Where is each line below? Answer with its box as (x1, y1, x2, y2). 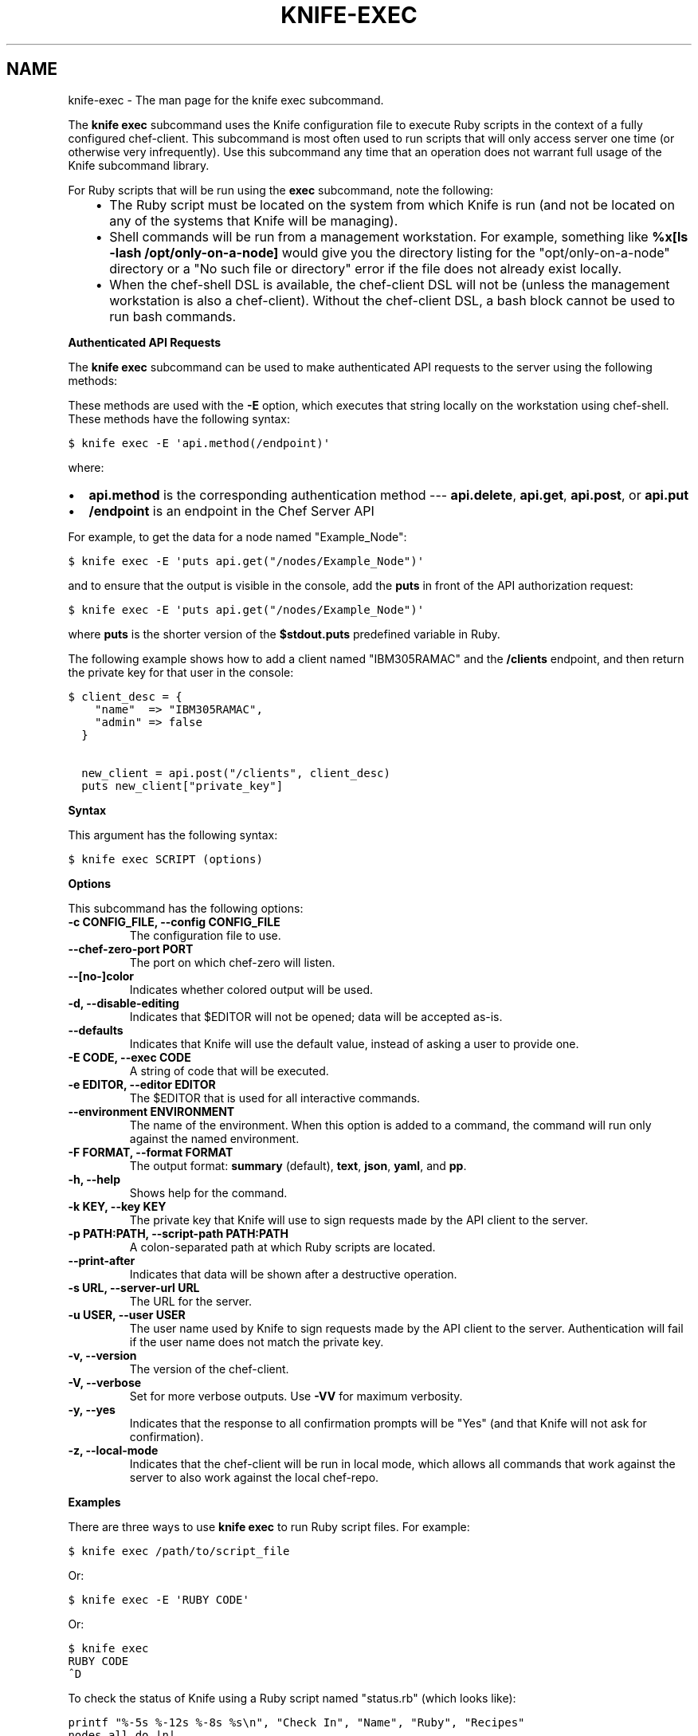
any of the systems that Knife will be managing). (109, 212, 398, 229)
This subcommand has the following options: (68, 901, 304, 915)
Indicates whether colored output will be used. (129, 982, 374, 996)
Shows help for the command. (129, 1185, 288, 1200)
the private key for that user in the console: (68, 665, 294, 679)
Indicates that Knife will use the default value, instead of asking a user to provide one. (129, 1036, 579, 1051)
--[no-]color (68, 968, 135, 983)
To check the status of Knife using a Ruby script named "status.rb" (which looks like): (68, 1691, 516, 1705)
